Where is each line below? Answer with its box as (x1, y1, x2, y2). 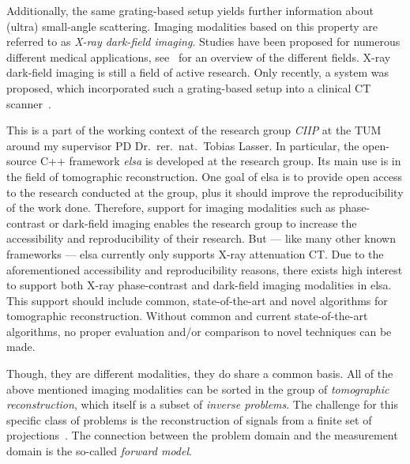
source (6, 153, 37, 169)
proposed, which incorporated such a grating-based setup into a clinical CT (6, 79, 371, 96)
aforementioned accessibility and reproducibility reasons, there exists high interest (6, 261, 403, 277)
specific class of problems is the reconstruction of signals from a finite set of (6, 411, 372, 428)
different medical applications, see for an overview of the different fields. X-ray (6, 48, 391, 65)
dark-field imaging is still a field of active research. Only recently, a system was (6, 64, 389, 81)
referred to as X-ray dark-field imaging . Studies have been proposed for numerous (6, 33, 401, 50)
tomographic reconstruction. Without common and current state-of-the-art (6, 307, 368, 324)
